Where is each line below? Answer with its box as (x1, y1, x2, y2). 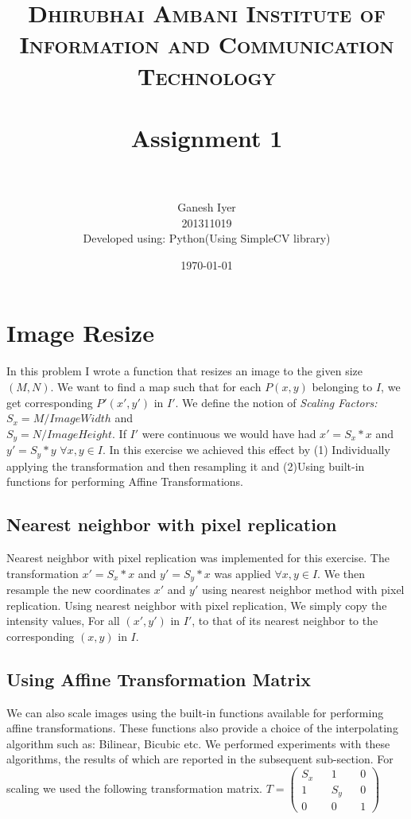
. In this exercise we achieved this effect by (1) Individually (103, 441, 390, 458)
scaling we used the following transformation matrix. (6, 780, 262, 797)
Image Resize (6, 316, 154, 349)
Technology (138, 59, 276, 91)
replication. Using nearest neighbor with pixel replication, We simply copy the (6, 596, 387, 613)
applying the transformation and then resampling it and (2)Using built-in (6, 457, 365, 474)
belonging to (312, 378, 373, 394)
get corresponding (6, 394, 93, 410)
